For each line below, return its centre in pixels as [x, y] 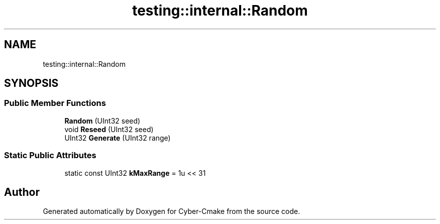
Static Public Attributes [50, 155]
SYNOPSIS [31, 83]
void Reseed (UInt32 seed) [109, 129]
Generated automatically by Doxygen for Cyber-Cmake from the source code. [172, 211]
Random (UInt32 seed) [102, 121]
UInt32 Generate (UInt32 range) [118, 138]
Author [22, 192]
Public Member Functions [55, 103]
